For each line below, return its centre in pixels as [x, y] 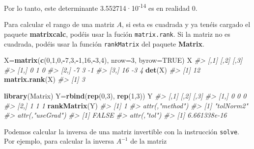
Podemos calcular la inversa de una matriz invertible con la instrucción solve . [122, 131]
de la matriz [149, 141]
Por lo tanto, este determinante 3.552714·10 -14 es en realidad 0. [101, 7]
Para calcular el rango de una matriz [59, 24]
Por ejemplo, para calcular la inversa [59, 141]
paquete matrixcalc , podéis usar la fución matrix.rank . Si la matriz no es [117, 34]
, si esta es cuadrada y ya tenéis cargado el [186, 24]
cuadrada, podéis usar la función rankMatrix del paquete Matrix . [104, 43]
